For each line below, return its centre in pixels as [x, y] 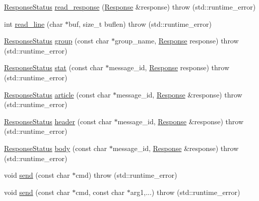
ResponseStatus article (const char [57, 94]
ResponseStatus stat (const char [54, 67]
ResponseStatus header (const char [58, 121]
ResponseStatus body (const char [55, 148]
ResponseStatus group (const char [57, 41]
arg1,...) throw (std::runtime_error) [185, 192]
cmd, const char [100, 192]
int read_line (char [34, 23]
